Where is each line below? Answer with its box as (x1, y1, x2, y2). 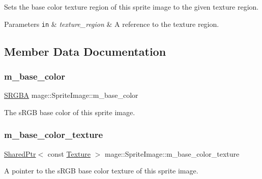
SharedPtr (4, 148, 36, 159)
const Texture (47, 148, 91, 159)
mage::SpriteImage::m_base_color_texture (104, 148, 240, 159)
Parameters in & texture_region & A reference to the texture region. (4, 18, 219, 29)
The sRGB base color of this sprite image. (4, 106, 135, 117)
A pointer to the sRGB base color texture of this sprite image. (4, 165, 198, 176)
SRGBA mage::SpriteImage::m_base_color (4, 90, 138, 100)
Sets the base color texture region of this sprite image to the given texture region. (4, 2, 259, 12)
